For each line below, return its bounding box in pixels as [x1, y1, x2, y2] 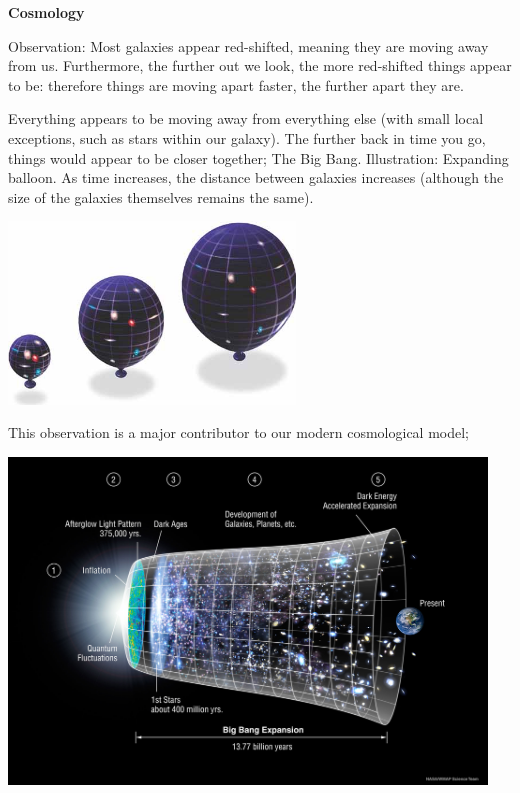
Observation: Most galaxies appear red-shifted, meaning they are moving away [8, 35, 489, 56]
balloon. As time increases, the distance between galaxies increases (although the [8, 167, 504, 188]
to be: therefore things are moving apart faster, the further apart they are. [8, 74, 464, 95]
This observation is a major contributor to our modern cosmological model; [8, 422, 469, 443]
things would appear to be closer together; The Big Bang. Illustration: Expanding [8, 147, 509, 168]
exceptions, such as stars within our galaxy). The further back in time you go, [8, 127, 486, 148]
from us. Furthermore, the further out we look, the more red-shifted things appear [8, 55, 512, 76]
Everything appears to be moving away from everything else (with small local [8, 108, 484, 129]
